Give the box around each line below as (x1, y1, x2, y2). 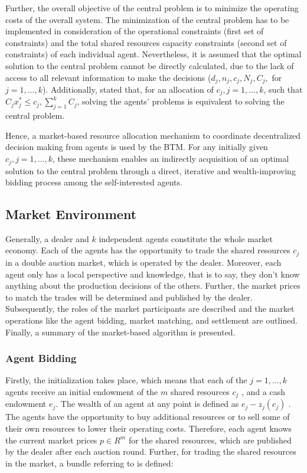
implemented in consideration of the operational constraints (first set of (5, 25, 264, 37)
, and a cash (241, 385, 286, 397)
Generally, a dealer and (5, 232, 89, 244)
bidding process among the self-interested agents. (5, 176, 182, 188)
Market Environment (5, 205, 137, 223)
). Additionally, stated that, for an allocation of (42, 83, 214, 96)
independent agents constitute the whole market (99, 232, 273, 244)
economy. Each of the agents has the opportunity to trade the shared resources (5, 244, 290, 256)
